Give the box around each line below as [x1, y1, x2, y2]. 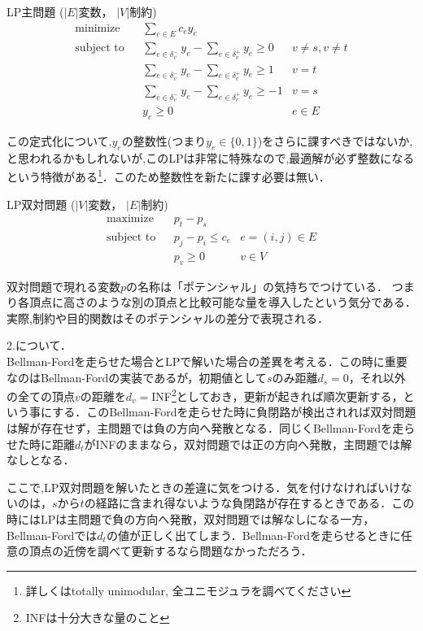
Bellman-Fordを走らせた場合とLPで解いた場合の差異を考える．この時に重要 [7, 353, 408, 370]
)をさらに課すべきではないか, [257, 132, 413, 149]
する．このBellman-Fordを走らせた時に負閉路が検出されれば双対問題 [52, 403, 416, 420]
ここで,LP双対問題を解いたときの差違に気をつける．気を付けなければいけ [7, 478, 401, 495]
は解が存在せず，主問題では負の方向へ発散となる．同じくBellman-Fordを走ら [7, 420, 416, 437]
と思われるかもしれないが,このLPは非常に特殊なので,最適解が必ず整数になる [7, 149, 415, 166]
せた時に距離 [7, 435, 75, 452]
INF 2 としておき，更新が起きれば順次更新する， [151, 385, 403, 404]
